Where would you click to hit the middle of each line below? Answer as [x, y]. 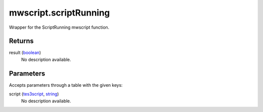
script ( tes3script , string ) [34, 94]
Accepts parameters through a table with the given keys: [66, 85]
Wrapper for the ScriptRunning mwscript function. [59, 27]
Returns [21, 41]
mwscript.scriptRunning [59, 13]
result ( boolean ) [25, 53]
